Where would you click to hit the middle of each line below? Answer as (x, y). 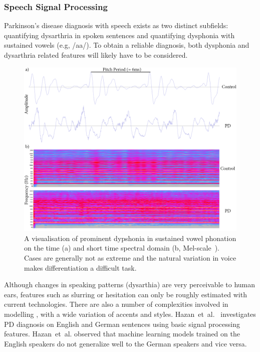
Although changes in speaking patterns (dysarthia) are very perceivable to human (130, 284)
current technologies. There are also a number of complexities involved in (116, 304)
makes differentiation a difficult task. (80, 267)
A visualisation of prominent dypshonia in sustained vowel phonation (130, 238)
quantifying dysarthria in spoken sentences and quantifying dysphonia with (119, 35)
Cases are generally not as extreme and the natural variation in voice (130, 258)
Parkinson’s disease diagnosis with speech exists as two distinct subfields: (116, 25)
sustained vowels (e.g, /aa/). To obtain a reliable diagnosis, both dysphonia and (127, 45)
